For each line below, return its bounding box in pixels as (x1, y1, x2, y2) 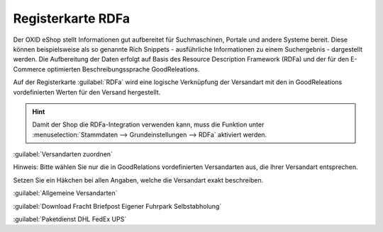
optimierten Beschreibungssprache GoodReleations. (47, 64, 200, 74)
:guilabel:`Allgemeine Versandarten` (13, 189, 118, 197)
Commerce (13, 64, 46, 74)
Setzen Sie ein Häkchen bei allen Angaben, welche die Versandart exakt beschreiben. (13, 175, 264, 184)
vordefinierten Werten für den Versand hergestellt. (13, 88, 161, 96)
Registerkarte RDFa (13, 11, 131, 26)
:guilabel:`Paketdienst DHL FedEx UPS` (13, 215, 127, 224)
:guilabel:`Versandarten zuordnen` (13, 150, 113, 158)
